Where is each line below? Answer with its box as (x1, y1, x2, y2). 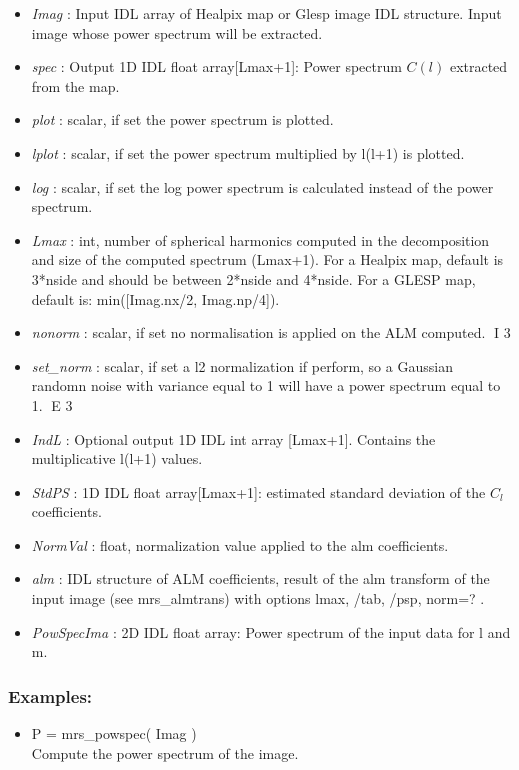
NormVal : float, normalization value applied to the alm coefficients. (31, 534, 449, 555)
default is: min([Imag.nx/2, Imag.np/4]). (31, 288, 280, 309)
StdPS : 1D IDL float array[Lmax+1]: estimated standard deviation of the (31, 481, 486, 502)
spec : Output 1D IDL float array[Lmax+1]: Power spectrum (31, 56, 402, 77)
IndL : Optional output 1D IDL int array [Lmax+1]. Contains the (31, 428, 436, 449)
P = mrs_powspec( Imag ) (31, 723, 197, 744)
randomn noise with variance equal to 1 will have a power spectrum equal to (31, 375, 501, 396)
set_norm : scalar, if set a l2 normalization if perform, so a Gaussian (31, 355, 453, 376)
